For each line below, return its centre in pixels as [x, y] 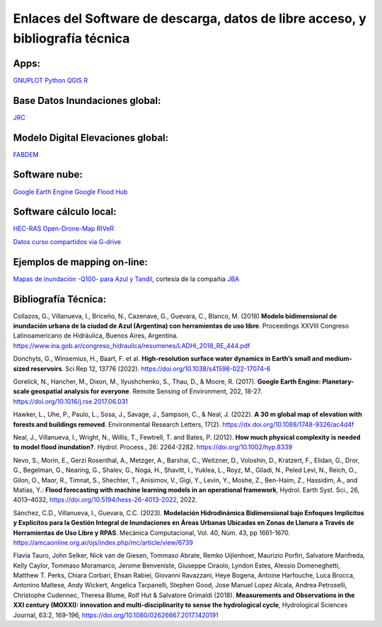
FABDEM [26, 154]
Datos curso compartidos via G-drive [67, 241]
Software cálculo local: [65, 212]
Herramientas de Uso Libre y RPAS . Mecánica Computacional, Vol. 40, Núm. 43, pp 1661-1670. [151, 533]
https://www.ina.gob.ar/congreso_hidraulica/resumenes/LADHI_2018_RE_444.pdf [132, 345]
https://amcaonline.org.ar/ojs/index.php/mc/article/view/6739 [103, 542]
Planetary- [338, 381]
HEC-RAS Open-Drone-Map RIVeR [64, 229]
